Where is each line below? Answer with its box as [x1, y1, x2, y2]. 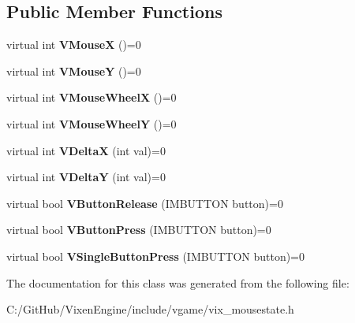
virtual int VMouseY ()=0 [6, 62, 141, 79]
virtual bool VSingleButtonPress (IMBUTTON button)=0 [6, 247, 305, 264]
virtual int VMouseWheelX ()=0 [6, 89, 177, 106]
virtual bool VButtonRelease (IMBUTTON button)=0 [6, 195, 283, 211]
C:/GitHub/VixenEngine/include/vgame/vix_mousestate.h [6, 301, 294, 317]
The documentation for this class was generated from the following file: [6, 274, 349, 291]
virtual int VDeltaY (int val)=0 [6, 169, 166, 185]
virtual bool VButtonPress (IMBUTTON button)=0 [6, 221, 271, 238]
